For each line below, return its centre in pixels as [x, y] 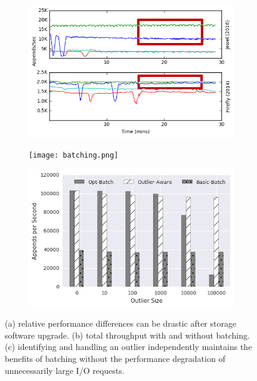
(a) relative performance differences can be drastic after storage [121, 323]
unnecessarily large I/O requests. [65, 370]
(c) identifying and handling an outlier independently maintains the [128, 347]
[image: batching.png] [74, 156]
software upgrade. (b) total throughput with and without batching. [127, 335]
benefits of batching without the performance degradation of [115, 359]
